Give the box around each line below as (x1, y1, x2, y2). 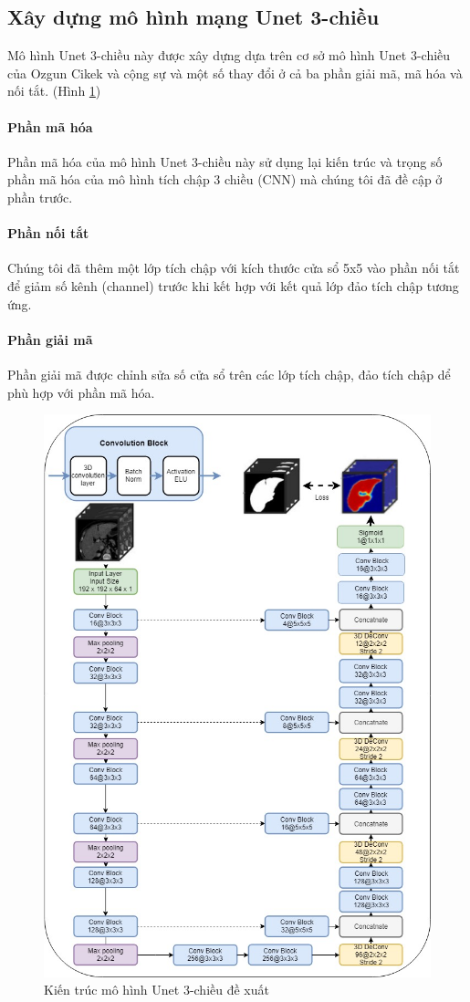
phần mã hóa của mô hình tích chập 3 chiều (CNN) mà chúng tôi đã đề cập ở (7, 170, 443, 189)
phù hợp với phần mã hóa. (7, 382, 155, 402)
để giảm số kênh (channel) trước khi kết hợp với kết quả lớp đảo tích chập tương (7, 276, 459, 295)
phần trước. (7, 187, 73, 206)
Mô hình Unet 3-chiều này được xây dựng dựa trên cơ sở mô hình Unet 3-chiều (7, 46, 451, 65)
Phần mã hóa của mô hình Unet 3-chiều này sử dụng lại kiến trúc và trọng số (7, 151, 443, 171)
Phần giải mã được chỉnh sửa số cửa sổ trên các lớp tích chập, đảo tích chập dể (7, 364, 451, 383)
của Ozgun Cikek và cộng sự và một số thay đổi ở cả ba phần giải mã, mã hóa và (7, 63, 463, 82)
